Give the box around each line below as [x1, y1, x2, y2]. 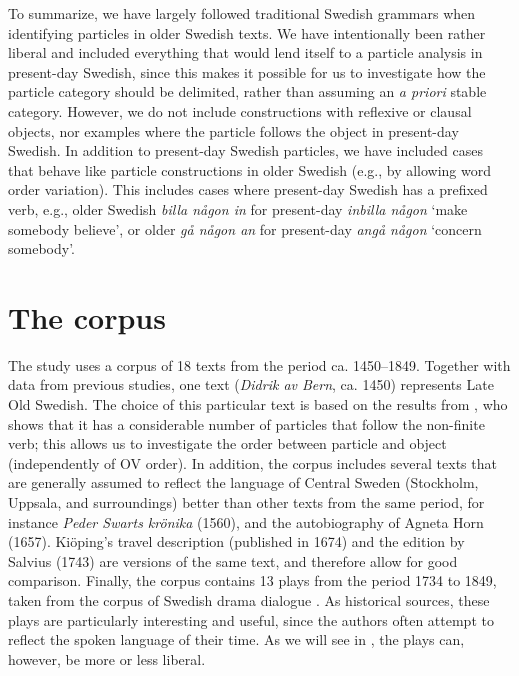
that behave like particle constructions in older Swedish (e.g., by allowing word [8, 159, 492, 180]
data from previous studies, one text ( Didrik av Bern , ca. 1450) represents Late [8, 374, 494, 395]
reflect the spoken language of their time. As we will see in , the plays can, [8, 629, 465, 650]
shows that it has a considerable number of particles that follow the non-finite [8, 413, 485, 434]
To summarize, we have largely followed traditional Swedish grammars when [8, 3, 476, 23]
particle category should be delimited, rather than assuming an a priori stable [8, 81, 487, 102]
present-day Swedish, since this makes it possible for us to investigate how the [8, 61, 486, 82]
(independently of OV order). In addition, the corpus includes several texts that [8, 452, 497, 473]
